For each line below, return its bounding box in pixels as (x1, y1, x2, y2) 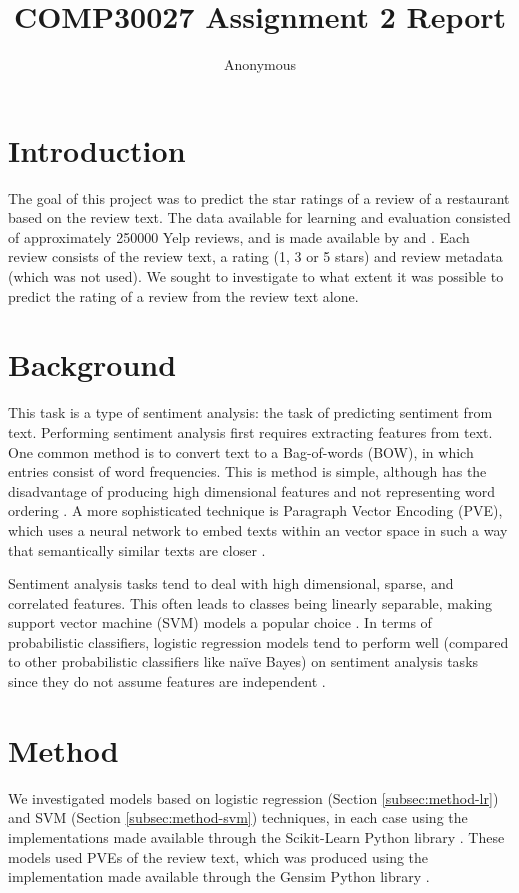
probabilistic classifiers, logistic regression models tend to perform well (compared (8, 631, 509, 652)
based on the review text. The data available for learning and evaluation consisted (8, 207, 511, 228)
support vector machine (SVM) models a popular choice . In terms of (8, 612, 432, 633)
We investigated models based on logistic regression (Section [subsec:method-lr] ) (8, 787, 499, 808)
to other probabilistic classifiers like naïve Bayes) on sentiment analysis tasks (8, 651, 479, 672)
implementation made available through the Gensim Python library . (8, 866, 430, 887)
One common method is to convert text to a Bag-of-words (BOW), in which (8, 441, 474, 462)
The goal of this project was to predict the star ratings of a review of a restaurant (8, 187, 510, 208)
